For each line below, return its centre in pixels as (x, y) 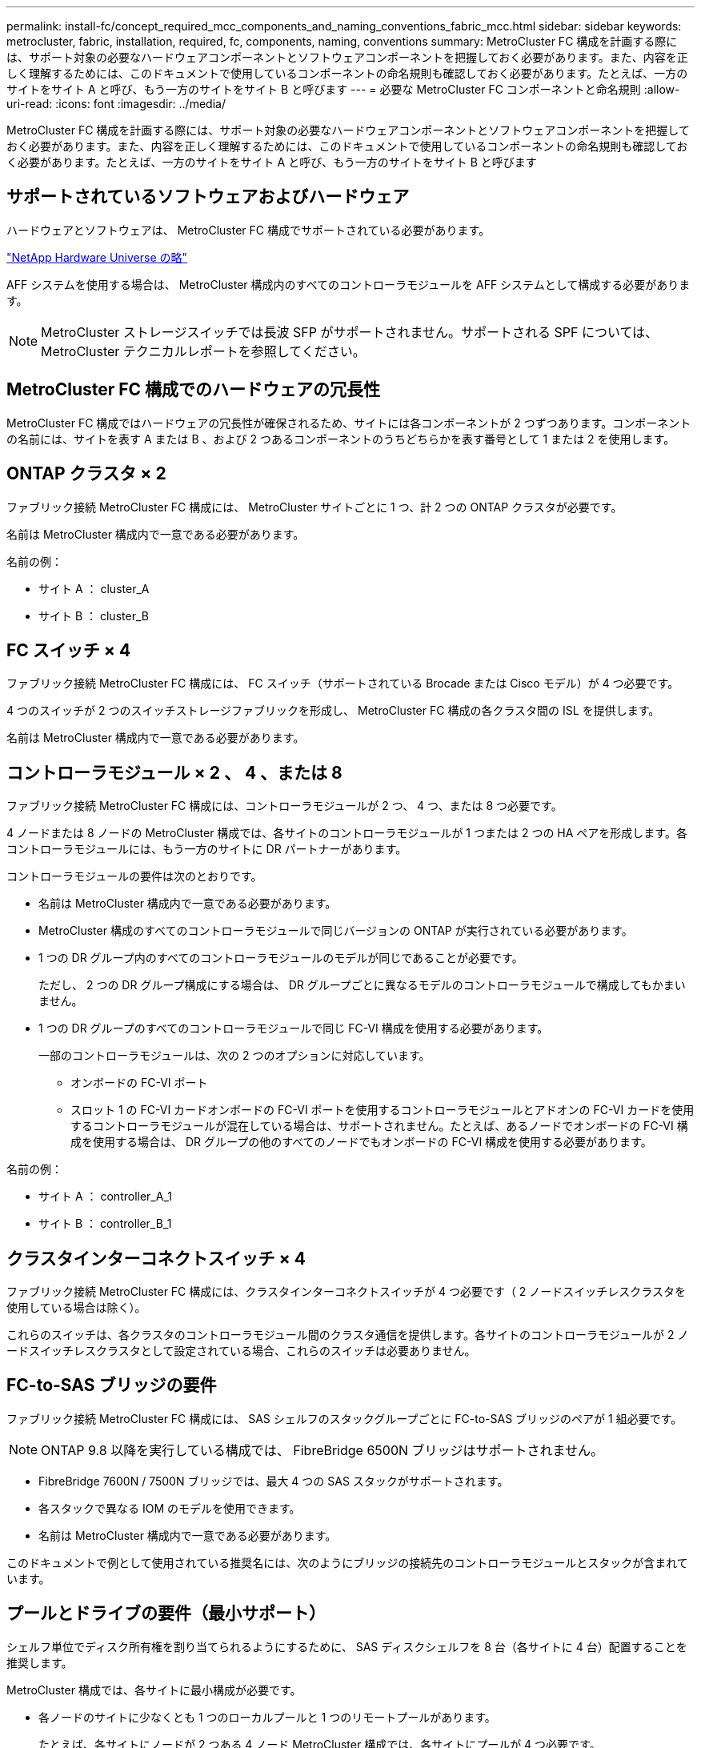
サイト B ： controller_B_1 (105, 1224)
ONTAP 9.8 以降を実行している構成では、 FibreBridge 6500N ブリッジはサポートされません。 (322, 1450)
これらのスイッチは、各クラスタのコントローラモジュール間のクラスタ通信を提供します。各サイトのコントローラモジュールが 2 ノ (348, 1335)
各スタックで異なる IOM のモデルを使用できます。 (170, 1508)
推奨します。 (40, 1662)
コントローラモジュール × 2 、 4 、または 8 (174, 772)
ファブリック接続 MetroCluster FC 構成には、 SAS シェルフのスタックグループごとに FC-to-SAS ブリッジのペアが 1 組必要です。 (344, 1418)
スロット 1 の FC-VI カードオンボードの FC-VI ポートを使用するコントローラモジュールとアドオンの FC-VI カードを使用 (383, 1110)
